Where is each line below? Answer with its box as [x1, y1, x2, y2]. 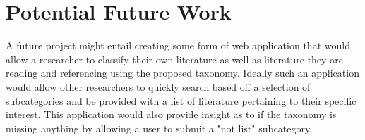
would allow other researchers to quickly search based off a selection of [6, 79, 311, 94]
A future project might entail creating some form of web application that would [6, 38, 350, 53]
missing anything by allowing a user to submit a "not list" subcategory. [6, 120, 313, 135]
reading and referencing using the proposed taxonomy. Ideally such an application [6, 65, 359, 80]
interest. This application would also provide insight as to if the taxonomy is [6, 107, 337, 122]
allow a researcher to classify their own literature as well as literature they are [6, 51, 343, 66]
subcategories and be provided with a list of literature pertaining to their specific [6, 93, 357, 108]
